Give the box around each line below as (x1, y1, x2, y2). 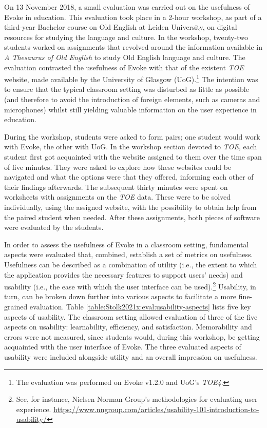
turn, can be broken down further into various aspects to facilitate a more (4, 291, 236, 302)
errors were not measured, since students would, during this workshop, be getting (4, 331, 260, 342)
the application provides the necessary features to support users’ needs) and (4, 269, 243, 280)
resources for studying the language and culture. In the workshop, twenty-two (4, 31, 248, 42)
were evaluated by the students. (4, 222, 104, 232)
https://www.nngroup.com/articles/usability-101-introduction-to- (53, 403, 259, 414)
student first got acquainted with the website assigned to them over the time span (4, 151, 262, 162)
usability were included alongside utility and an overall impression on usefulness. (4, 351, 257, 362)
